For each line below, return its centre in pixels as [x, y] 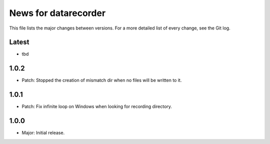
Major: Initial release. [43, 133]
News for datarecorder [57, 13]
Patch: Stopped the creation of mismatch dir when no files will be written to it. [102, 80]
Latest [19, 42]
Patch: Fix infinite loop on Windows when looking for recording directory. [97, 106]
